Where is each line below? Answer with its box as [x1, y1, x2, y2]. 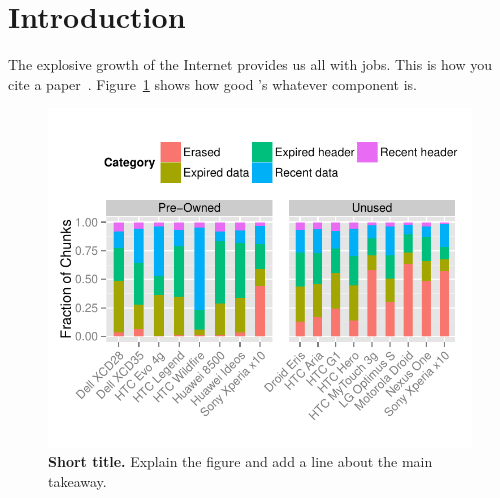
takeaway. [48, 470, 107, 491]
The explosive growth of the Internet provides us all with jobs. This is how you [8, 54, 492, 75]
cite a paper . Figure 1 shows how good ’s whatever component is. [8, 73, 417, 94]
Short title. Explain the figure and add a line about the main [48, 451, 433, 472]
